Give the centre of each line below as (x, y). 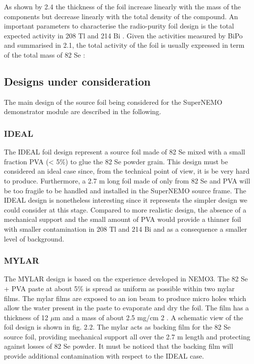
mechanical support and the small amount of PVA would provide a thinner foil (123, 219)
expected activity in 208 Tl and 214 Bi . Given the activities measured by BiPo (123, 35)
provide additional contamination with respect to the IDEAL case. (104, 356)
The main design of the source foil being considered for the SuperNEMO (113, 102)
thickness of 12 (26, 317)
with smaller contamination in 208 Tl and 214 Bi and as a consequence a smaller (126, 228)
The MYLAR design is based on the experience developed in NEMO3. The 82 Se (126, 279)
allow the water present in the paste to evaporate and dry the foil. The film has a (127, 308)
